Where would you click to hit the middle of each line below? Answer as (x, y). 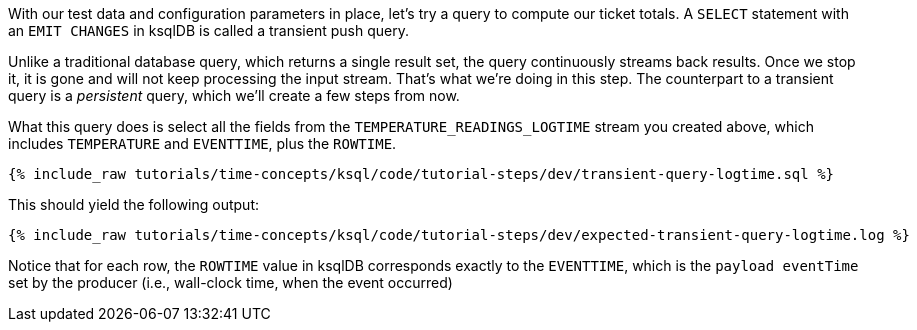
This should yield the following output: (134, 204)
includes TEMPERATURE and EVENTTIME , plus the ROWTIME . (202, 143)
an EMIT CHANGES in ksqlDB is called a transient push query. (208, 30)
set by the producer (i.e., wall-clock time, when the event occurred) (230, 282)
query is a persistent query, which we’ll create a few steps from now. (234, 95)
